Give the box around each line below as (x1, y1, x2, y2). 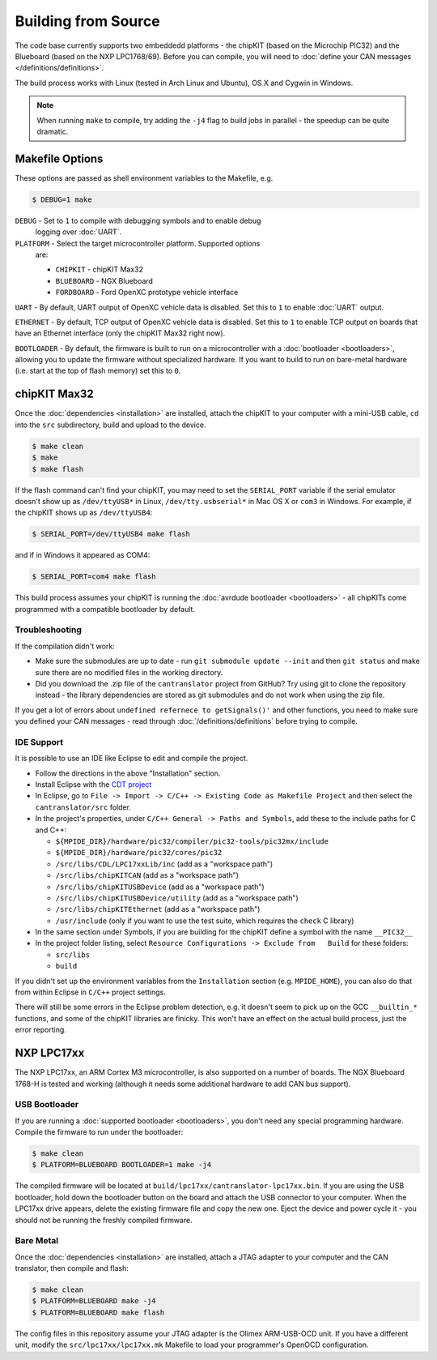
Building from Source (15, 12, 161, 30)
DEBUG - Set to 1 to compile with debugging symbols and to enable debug (15, 216, 261, 225)
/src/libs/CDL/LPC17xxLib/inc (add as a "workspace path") (55, 859, 274, 869)
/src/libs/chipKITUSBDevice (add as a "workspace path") (55, 882, 265, 892)
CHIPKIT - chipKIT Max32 (55, 264, 144, 275)
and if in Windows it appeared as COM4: (15, 550, 151, 560)
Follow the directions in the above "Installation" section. (35, 768, 221, 778)
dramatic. (36, 126, 69, 136)
